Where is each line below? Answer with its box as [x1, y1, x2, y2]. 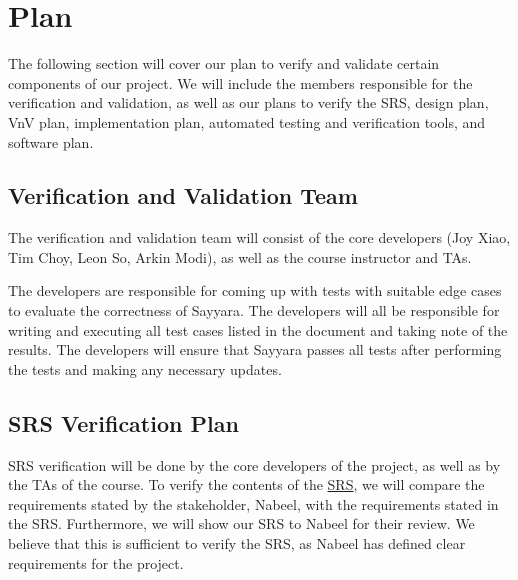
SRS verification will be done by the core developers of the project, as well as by [8, 454, 501, 475]
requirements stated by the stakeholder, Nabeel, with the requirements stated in [8, 493, 499, 514]
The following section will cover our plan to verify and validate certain [8, 53, 440, 74]
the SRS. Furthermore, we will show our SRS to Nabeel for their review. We [8, 513, 475, 534]
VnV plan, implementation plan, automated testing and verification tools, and [8, 111, 486, 132]
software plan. [8, 131, 94, 152]
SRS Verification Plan [8, 407, 239, 438]
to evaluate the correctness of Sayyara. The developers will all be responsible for [8, 300, 500, 321]
